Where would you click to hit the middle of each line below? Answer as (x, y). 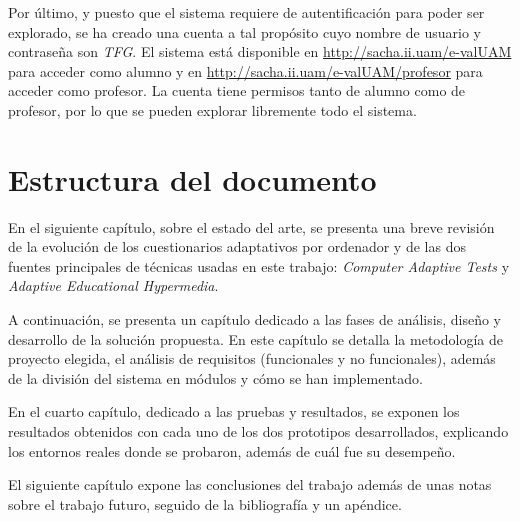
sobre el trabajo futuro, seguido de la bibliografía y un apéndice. (205, 503)
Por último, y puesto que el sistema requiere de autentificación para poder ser (246, 12)
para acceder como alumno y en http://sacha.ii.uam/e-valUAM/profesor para (245, 70)
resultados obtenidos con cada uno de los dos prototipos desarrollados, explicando (258, 431)
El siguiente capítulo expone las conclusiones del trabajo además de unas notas (250, 484)
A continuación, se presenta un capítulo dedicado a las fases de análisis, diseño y (254, 319)
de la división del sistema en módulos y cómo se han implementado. (215, 377)
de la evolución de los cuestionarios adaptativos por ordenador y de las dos (237, 246)
